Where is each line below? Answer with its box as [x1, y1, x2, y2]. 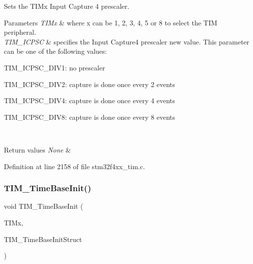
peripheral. [4, 27, 36, 37]
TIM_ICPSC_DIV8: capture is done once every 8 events [4, 111, 175, 122]
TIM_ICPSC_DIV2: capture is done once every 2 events [4, 79, 175, 89]
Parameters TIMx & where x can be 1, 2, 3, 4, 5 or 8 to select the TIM [4, 17, 217, 27]
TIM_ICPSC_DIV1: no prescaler [4, 62, 105, 72]
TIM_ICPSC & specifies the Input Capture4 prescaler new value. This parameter [4, 36, 250, 46]
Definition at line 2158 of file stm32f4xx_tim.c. [4, 161, 145, 171]
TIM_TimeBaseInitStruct [4, 234, 82, 244]
